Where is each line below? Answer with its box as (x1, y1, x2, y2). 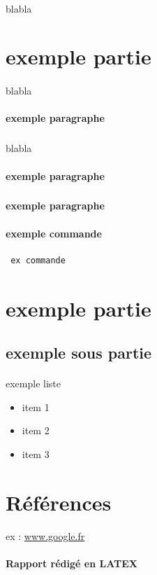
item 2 (22, 423, 50, 438)
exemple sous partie (6, 342, 152, 363)
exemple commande (6, 226, 102, 240)
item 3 (22, 446, 50, 461)
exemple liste (6, 376, 61, 391)
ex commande (10, 255, 66, 265)
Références (6, 487, 112, 516)
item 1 (22, 399, 50, 414)
